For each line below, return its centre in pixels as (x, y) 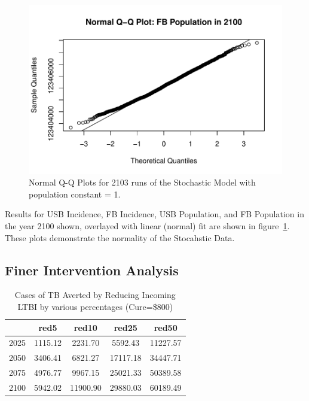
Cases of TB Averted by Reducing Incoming (95, 295)
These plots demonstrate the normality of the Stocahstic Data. (120, 237)
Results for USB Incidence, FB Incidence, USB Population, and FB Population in (154, 214)
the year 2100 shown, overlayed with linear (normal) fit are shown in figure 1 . (147, 226)
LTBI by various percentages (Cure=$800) (95, 307)
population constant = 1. (75, 194)
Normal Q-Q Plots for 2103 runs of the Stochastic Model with (142, 182)
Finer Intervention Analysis (92, 270)
